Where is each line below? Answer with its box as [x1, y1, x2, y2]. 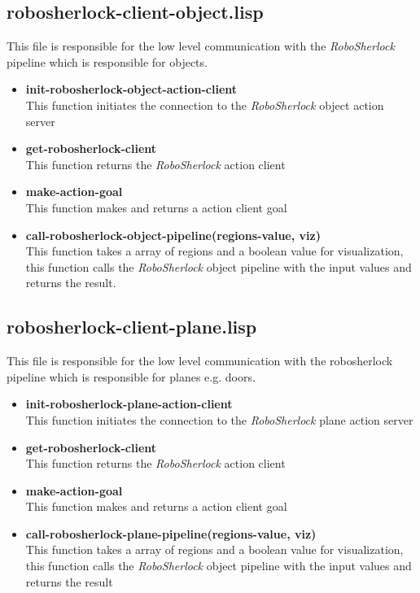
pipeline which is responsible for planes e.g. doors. [7, 368, 256, 385]
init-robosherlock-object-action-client [25, 81, 238, 98]
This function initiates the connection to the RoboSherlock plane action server [25, 411, 413, 428]
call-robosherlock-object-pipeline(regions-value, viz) [25, 226, 321, 243]
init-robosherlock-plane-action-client [25, 395, 233, 412]
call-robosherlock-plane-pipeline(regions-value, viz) [25, 525, 317, 542]
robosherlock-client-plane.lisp [7, 314, 257, 339]
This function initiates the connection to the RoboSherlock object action [25, 96, 384, 113]
